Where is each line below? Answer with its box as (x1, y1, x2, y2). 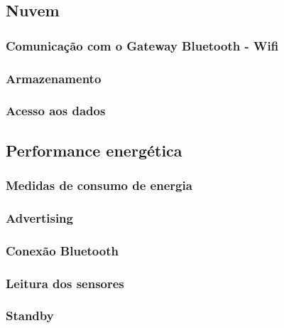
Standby (6, 307, 54, 324)
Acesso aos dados (6, 102, 106, 120)
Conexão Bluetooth (6, 241, 119, 259)
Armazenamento (6, 69, 102, 87)
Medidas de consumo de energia (6, 176, 192, 194)
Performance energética (6, 139, 182, 161)
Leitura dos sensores (6, 274, 124, 292)
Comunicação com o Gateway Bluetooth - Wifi (6, 36, 279, 54)
